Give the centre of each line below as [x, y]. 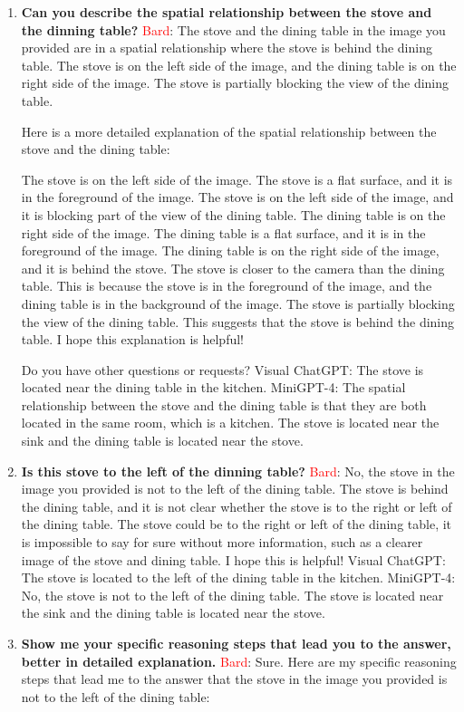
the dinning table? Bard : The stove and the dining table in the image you [233, 29]
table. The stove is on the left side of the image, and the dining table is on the [239, 65]
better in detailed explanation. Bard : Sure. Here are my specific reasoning [239, 661]
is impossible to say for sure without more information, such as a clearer [222, 542]
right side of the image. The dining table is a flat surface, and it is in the [223, 232]
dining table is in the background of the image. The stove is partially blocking [238, 303]
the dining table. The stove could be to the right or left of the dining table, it [237, 524]
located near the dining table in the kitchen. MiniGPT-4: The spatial [213, 387]
